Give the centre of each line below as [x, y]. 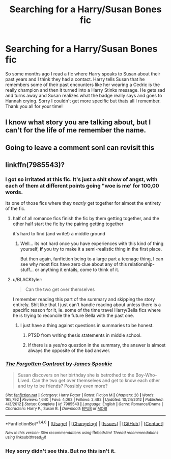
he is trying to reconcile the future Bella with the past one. [73, 316]
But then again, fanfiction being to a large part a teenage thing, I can [92, 259]
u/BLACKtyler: [27, 280]
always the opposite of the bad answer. [69, 350]
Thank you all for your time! [34, 106]
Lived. [24, 380]
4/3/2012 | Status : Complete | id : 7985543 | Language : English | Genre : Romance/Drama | [84, 404]
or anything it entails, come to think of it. [77, 270]
